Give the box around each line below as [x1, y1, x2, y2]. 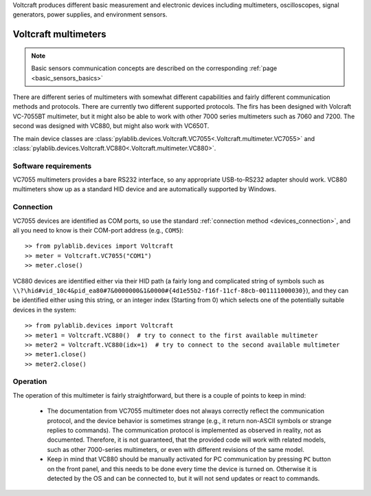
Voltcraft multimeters [12, 28, 106, 41]
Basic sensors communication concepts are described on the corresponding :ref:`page [31, 64, 278, 72]
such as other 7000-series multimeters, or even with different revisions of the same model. [47, 445, 305, 453]
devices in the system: [12, 305, 77, 314]
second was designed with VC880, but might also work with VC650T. [12, 122, 210, 130]
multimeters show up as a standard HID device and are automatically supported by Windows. [12, 185, 277, 193]
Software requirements [12, 161, 92, 171]
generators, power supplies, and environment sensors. [12, 10, 168, 19]
